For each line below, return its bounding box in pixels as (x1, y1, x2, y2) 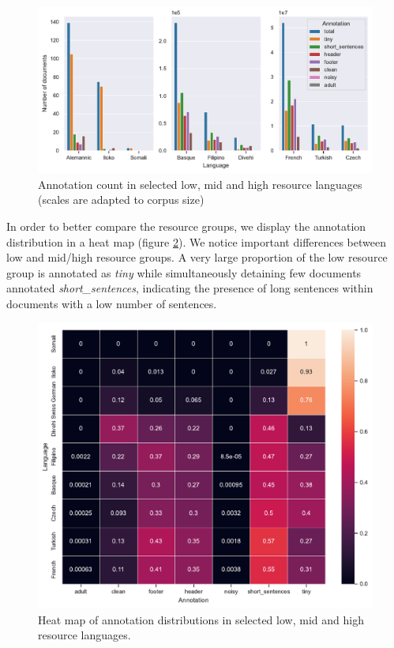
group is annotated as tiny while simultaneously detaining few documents (6, 264, 362, 281)
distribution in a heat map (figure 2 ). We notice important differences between (6, 233, 386, 250)
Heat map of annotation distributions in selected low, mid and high (38, 611, 364, 627)
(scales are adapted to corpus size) (38, 191, 205, 208)
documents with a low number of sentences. (6, 295, 217, 311)
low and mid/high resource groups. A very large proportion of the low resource (6, 249, 388, 266)
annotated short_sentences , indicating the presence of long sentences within (6, 280, 373, 296)
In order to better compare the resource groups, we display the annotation (6, 217, 366, 234)
